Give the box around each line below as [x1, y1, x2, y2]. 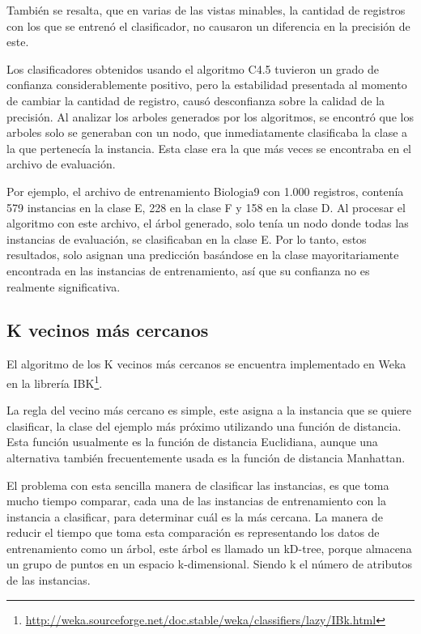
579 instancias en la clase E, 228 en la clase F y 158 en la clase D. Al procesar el [6, 198, 406, 215]
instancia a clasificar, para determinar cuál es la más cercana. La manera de [6, 508, 384, 525]
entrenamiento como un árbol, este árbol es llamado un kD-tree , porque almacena [6, 539, 412, 556]
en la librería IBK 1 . [6, 372, 103, 391]
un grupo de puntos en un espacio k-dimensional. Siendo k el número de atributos [6, 555, 412, 572]
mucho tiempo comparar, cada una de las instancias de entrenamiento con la [6, 492, 386, 509]
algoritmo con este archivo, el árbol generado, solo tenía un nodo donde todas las [6, 215, 409, 232]
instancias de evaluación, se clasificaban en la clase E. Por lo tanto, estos [6, 230, 367, 247]
